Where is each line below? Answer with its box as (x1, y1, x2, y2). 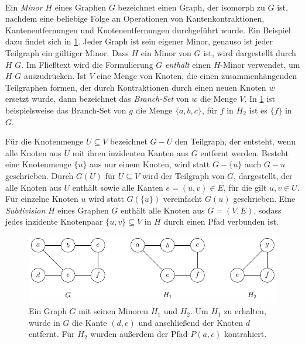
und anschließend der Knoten (138, 316, 244, 328)
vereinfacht (163, 192, 203, 205)
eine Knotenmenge (5, 158, 71, 170)
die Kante (72, 316, 107, 328)
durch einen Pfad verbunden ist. (163, 215, 279, 228)
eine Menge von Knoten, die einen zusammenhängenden (97, 70, 297, 82)
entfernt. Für (29, 328, 75, 340)
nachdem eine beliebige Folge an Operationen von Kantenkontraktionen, (5, 12, 265, 25)
